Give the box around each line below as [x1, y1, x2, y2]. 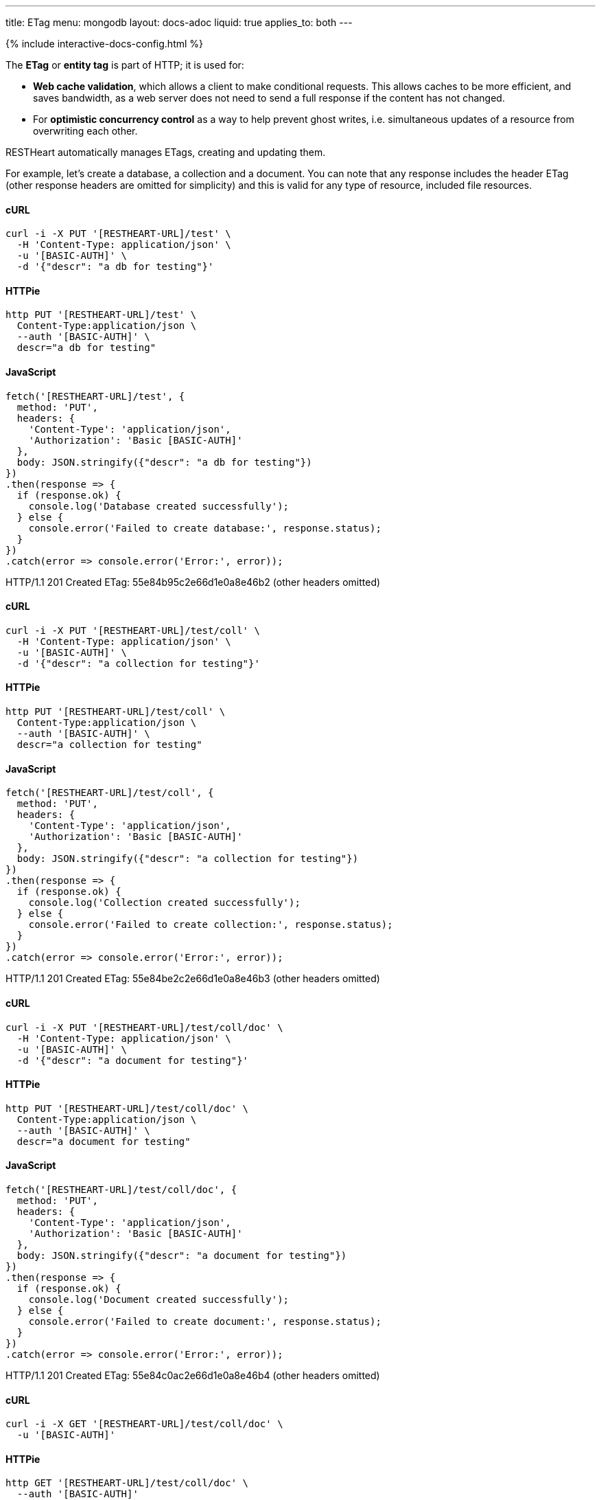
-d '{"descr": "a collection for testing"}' [16, 657, 260, 669]
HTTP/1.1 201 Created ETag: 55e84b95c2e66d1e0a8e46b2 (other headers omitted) [5, 576, 381, 588]
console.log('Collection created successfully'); [28, 897, 300, 909]
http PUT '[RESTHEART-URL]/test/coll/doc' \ [5, 1102, 249, 1114]
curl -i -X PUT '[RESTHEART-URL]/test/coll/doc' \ [5, 1021, 283, 1033]
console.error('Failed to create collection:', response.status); [28, 919, 393, 931]
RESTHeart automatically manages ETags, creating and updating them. [5, 146, 326, 158]
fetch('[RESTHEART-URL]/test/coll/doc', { [5, 1183, 237, 1195]
